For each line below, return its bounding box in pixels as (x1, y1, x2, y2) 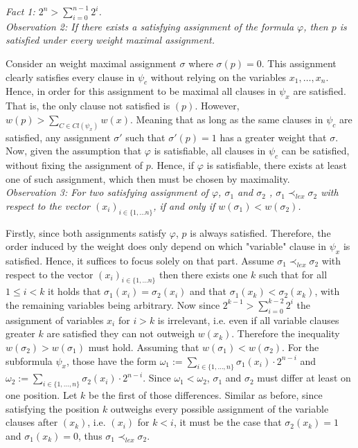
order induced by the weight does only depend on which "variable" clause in (6, 239, 327, 253)
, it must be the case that (173, 415, 282, 429)
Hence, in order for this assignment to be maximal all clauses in (6, 84, 276, 98)
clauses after (6, 415, 58, 429)
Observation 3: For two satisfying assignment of (6, 185, 208, 199)
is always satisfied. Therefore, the (190, 225, 331, 240)
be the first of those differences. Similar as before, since (88, 388, 323, 402)
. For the (282, 339, 319, 354)
